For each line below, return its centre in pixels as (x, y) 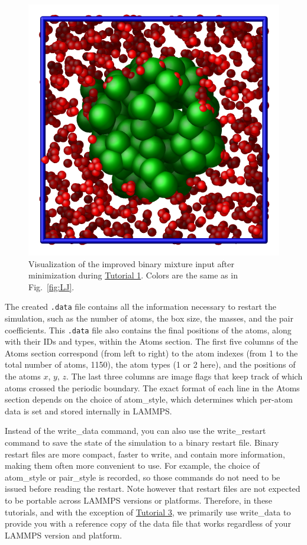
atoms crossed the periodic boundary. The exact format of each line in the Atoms (152, 387)
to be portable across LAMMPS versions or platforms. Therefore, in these (138, 500)
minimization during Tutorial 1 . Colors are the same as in (133, 275)
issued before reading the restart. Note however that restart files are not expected (153, 489)
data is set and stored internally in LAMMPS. (88, 411)
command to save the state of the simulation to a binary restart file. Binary (142, 442)
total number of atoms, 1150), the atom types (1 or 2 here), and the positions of (150, 364)
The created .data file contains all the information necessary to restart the (141, 306)
